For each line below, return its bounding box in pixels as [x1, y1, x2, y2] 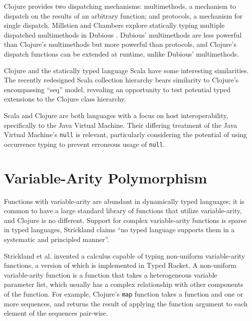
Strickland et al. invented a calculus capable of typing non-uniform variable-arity [4, 250, 245, 261]
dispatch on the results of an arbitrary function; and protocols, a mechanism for [4, 10, 243, 20]
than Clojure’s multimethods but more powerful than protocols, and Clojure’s [4, 39, 236, 49]
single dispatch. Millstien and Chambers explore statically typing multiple [4, 20, 225, 30]
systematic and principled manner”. [4, 234, 110, 244]
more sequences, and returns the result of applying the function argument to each [4, 298, 248, 308]
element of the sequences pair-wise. [4, 308, 108, 318]
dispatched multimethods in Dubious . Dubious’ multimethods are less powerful [4, 29, 242, 40]
